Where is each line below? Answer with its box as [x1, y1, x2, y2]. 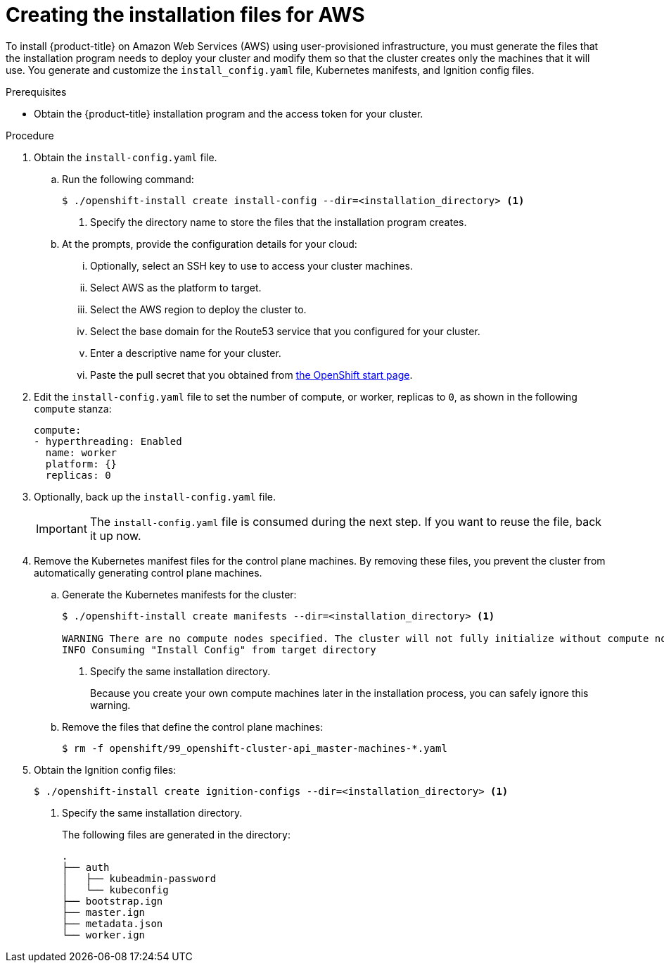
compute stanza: [34, 402, 112, 415]
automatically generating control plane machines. [34, 566, 262, 579]
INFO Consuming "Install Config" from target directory [62, 643, 376, 655]
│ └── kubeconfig [62, 884, 169, 895]
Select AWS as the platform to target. [90, 281, 262, 294]
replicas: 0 [45, 469, 111, 481]
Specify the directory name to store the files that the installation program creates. [90, 215, 467, 228]
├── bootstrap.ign [62, 895, 163, 907]
